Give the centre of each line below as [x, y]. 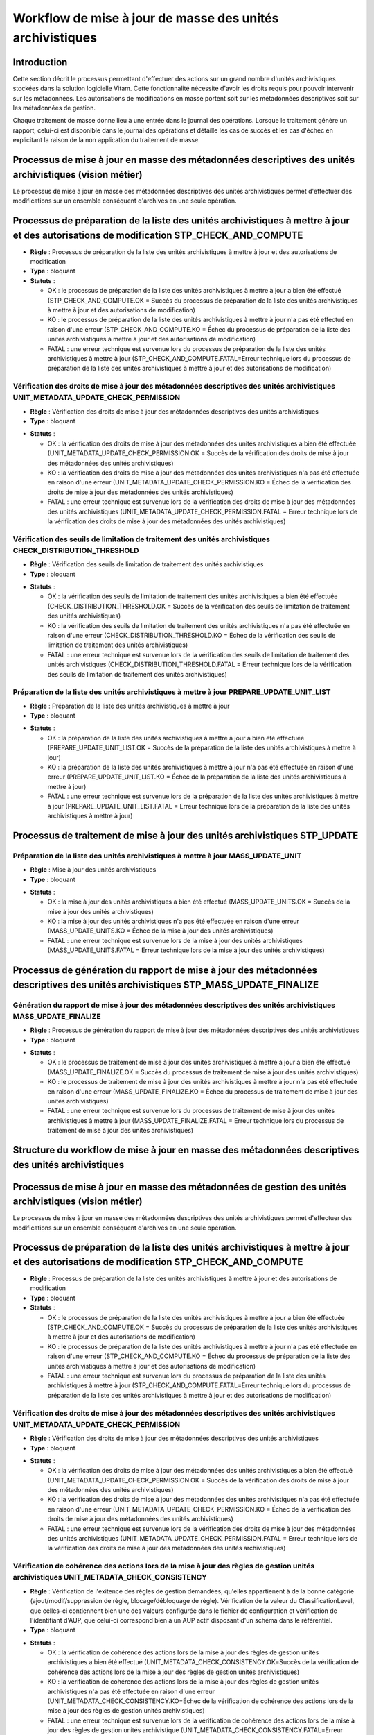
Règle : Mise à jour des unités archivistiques [93, 870]
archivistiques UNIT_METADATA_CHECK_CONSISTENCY [110, 1577]
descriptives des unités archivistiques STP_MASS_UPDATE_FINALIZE [166, 984]
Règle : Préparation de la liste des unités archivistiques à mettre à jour [130, 706]
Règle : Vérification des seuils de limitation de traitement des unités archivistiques [147, 564]
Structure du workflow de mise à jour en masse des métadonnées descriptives [186, 1150]
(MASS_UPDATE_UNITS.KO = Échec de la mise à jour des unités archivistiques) [160, 931]
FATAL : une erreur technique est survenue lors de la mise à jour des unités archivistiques [175, 940]
